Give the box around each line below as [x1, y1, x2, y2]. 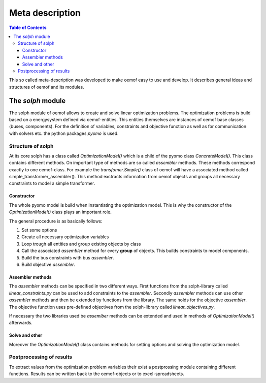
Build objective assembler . [21, 261, 75, 267]
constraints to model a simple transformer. [9, 180, 96, 187]
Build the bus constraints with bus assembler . [21, 255, 114, 260]
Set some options [21, 227, 57, 233]
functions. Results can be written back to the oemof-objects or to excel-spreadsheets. [9, 371, 185, 377]
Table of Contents [9, 25, 47, 31]
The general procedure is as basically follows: [9, 218, 103, 224]
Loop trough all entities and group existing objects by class [21, 241, 141, 247]
